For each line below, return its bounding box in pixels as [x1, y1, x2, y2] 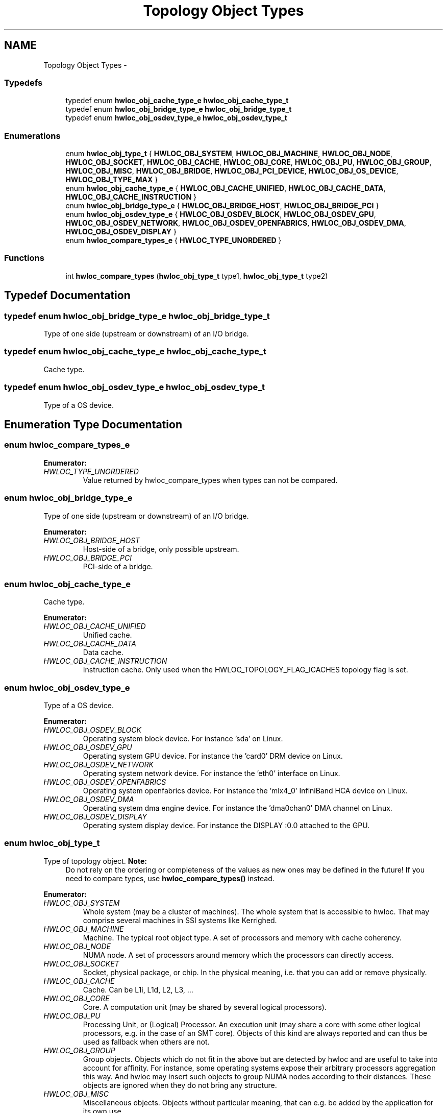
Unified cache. [83, 631, 132, 640]
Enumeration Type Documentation [4, 418, 182, 431]
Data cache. [83, 648, 123, 657]
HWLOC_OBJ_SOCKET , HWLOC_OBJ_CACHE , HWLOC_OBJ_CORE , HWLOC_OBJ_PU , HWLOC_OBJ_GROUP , [65, 158, 432, 167]
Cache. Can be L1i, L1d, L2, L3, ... [83, 985, 193, 994]
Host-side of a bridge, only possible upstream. [83, 544, 239, 553]
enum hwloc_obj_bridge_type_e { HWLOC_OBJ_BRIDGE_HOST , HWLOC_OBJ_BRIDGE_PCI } [65, 201, 379, 210]
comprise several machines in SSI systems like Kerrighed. [83, 915, 277, 925]
